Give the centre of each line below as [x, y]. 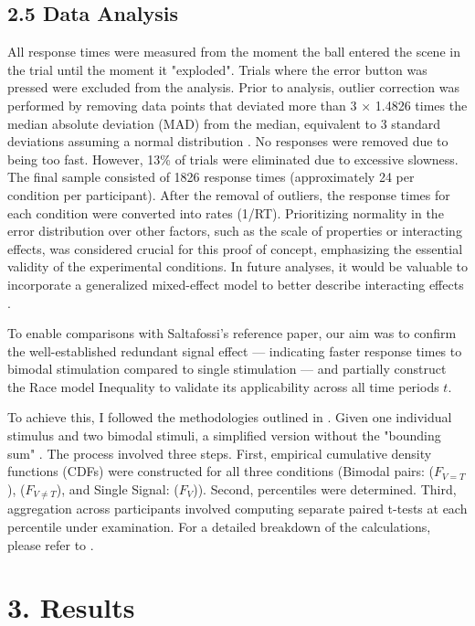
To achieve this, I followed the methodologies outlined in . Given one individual [230, 417]
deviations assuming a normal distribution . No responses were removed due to [228, 141]
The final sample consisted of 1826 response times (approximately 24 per [211, 177]
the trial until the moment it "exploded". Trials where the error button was [217, 69]
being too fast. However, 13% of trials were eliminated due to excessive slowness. [233, 159]
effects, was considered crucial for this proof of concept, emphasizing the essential [235, 248]
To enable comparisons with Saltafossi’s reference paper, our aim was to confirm [232, 333]
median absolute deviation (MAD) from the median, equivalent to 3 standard [224, 123]
